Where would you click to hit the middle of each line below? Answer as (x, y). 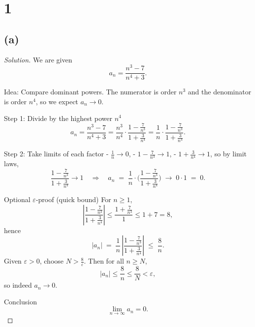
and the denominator (220, 92)
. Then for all (104, 261)
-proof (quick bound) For (73, 199)
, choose (52, 261)
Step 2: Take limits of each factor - (56, 154)
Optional (17, 199)
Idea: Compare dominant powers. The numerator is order (90, 92)
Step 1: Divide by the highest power (58, 118)
